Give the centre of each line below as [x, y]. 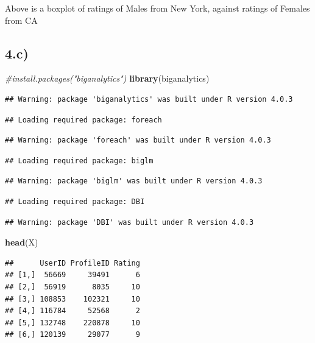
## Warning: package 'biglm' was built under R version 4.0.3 [134, 181]
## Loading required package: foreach [83, 120]
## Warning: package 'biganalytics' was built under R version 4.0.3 [149, 99]
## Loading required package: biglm [79, 161]
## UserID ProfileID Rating [73, 263]
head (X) [22, 242]
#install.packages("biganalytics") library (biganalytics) [107, 78]
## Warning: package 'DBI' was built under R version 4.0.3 [129, 222]
